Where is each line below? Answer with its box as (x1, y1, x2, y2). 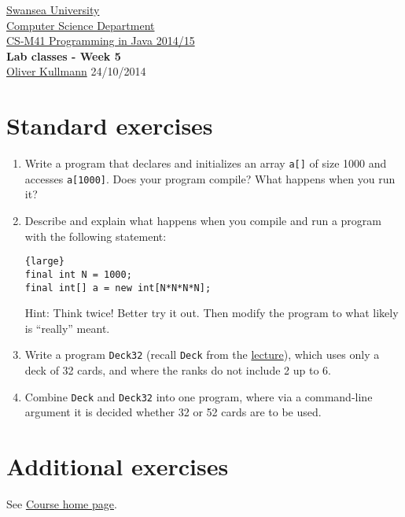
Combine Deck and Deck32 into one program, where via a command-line (24, 388, 373, 404)
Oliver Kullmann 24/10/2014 (6, 63, 146, 79)
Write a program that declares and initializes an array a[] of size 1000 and (24, 155, 387, 172)
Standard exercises (6, 109, 213, 142)
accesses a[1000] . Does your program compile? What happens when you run (24, 170, 396, 186)
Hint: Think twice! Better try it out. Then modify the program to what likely (24, 305, 399, 321)
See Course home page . (6, 495, 117, 511)
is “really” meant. (24, 319, 110, 336)
